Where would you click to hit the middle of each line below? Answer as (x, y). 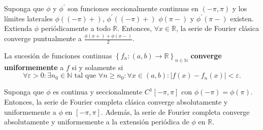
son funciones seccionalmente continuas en (133, 8)
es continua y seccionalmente (98, 92)
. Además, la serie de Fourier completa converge (175, 111)
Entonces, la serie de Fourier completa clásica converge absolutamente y (116, 101)
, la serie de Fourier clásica (217, 28)
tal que (85, 76)
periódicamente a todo (76, 28)
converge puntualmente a (43, 38)
